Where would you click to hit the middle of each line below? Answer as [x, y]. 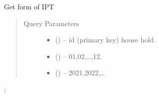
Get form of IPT [29, 6]
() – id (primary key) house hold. [105, 40]
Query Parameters [51, 23]
